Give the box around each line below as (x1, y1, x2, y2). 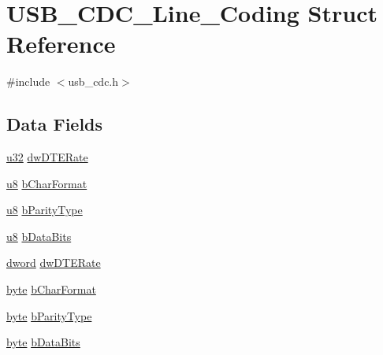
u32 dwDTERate (6, 149, 88, 165)
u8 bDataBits (6, 227, 72, 244)
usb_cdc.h (68, 73, 119, 90)
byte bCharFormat (6, 281, 96, 298)
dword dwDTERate (6, 254, 101, 271)
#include (6, 73, 50, 90)
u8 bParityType (6, 202, 83, 218)
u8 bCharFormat (6, 175, 87, 191)
